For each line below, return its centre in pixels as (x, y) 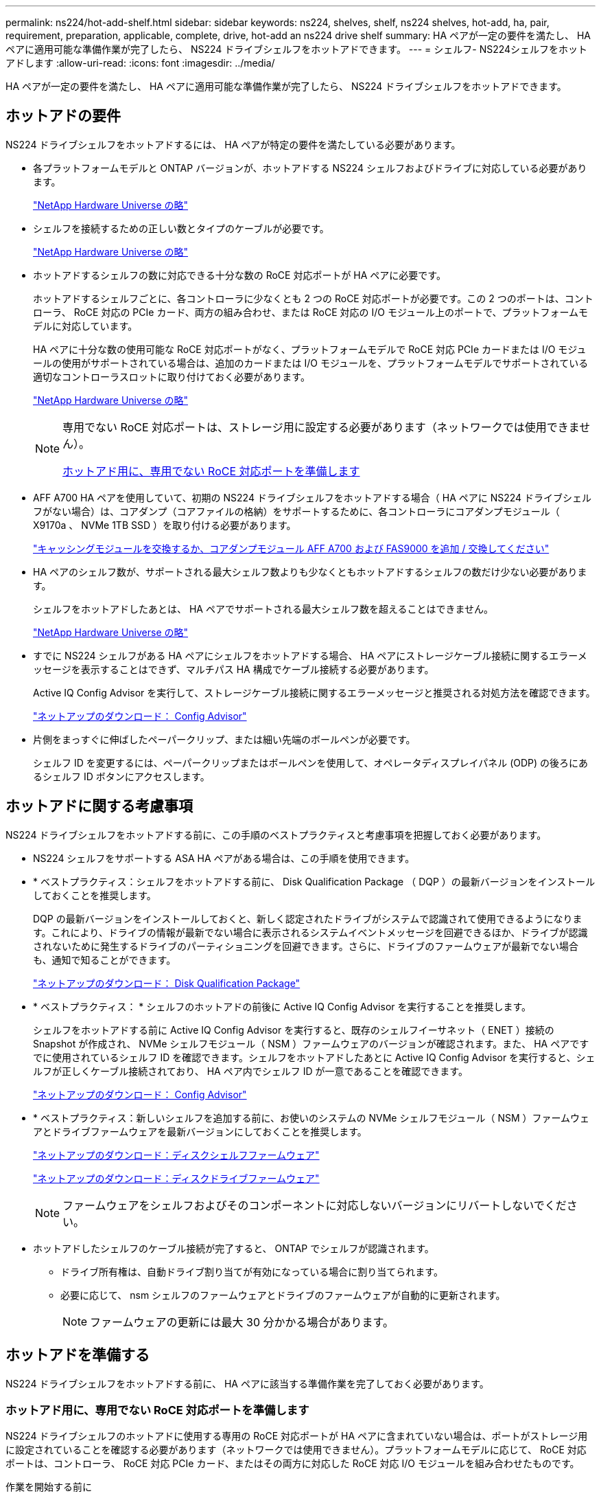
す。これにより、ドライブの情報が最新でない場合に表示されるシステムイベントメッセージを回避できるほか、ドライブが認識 (310, 932)
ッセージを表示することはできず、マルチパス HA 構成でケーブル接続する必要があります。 (234, 669)
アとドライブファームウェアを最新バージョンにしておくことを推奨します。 (200, 1131)
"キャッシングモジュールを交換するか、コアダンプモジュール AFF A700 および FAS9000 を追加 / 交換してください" (291, 548)
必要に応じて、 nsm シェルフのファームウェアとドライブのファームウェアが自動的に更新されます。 (283, 1295)
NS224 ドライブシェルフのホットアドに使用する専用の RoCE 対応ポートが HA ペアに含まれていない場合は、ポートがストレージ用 (297, 1436)
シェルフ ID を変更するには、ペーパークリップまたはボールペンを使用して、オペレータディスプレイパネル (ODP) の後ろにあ (311, 762)
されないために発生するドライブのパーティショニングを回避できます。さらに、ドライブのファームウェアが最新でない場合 (306, 946)
